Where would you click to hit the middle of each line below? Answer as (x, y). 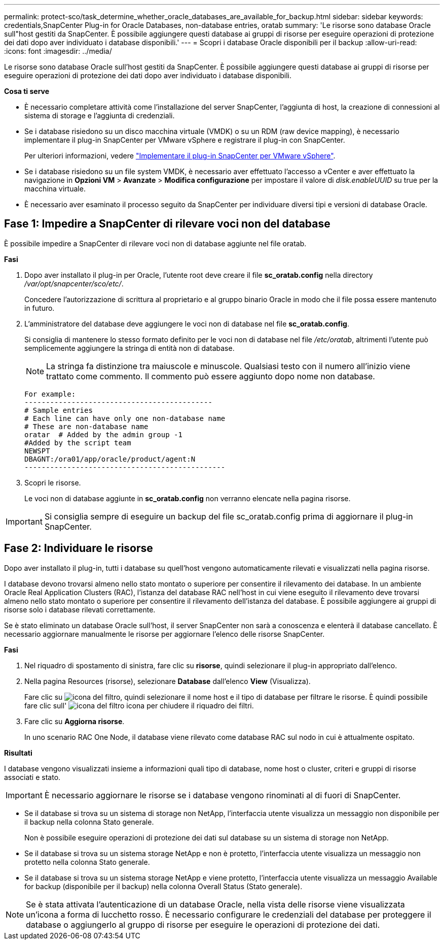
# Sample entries (59, 410)
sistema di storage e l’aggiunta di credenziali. (100, 116)
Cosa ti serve (27, 91)
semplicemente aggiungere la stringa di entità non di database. (129, 348)
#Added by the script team (78, 443)
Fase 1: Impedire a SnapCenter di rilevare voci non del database (167, 224)
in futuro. (40, 308)
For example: (50, 394)
